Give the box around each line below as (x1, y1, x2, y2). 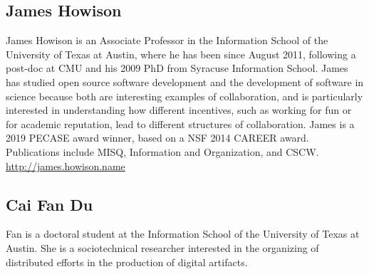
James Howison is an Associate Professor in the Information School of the (6, 33, 328, 48)
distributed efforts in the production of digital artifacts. (6, 254, 248, 269)
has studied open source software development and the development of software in (6, 74, 364, 89)
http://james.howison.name (6, 158, 125, 173)
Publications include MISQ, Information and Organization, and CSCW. (6, 144, 319, 159)
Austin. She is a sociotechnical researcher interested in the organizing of (6, 240, 319, 255)
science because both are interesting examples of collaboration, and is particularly (6, 88, 363, 103)
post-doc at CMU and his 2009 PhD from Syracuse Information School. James (6, 60, 348, 75)
